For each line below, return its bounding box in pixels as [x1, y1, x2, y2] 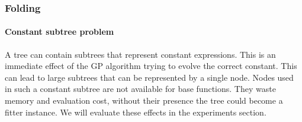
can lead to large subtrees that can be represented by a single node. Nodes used [5, 71, 294, 83]
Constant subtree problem [5, 25, 114, 38]
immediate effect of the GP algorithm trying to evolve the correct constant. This [5, 60, 297, 72]
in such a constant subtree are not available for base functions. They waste [5, 83, 276, 95]
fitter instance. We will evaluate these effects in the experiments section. [5, 105, 266, 118]
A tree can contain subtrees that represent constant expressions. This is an [5, 48, 276, 60]
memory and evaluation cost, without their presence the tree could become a [5, 94, 283, 107]
